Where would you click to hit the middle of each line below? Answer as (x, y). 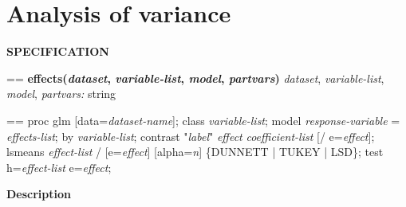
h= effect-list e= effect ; (59, 167)
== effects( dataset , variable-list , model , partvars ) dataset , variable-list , (195, 78)
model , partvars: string (61, 94)
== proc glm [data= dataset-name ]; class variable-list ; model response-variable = (203, 120)
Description (39, 194)
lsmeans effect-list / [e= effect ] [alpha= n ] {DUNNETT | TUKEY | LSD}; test (195, 152)
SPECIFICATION (58, 51)
